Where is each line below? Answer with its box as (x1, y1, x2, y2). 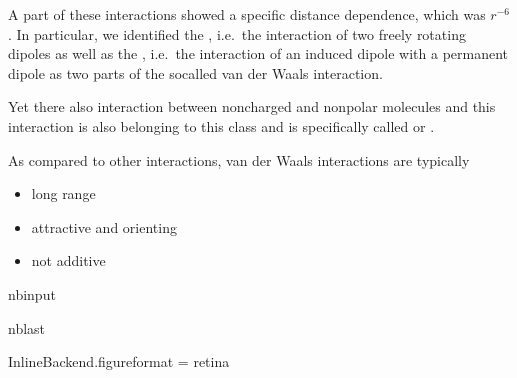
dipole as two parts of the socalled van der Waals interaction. (8, 62, 383, 83)
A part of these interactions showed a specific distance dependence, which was (8, 4, 486, 24)
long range (31, 183, 96, 204)
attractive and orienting (31, 216, 177, 237)
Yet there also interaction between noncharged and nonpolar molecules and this (8, 96, 496, 117)
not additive (31, 250, 106, 271)
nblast (8, 317, 46, 338)
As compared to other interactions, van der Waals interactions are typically (8, 149, 470, 170)
